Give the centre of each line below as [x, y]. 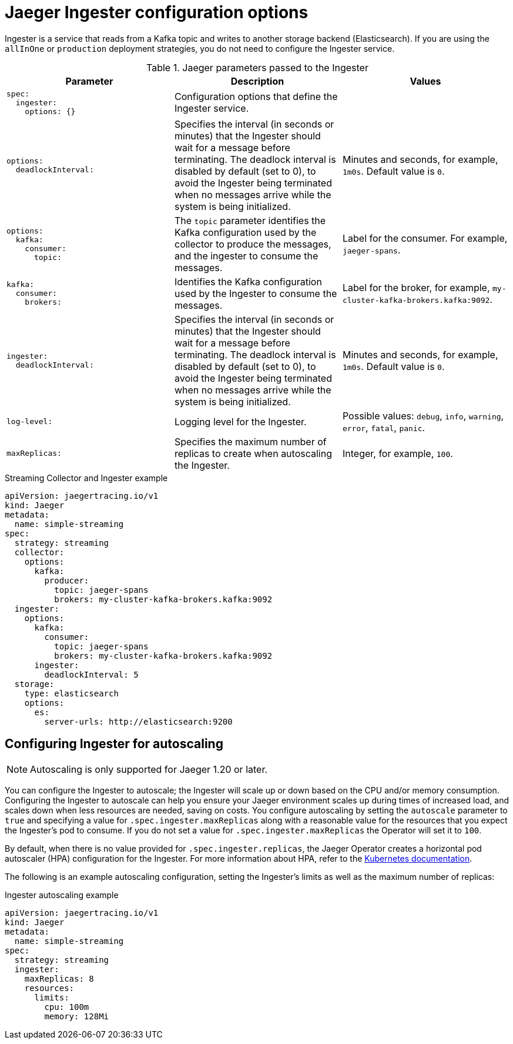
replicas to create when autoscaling [253, 453]
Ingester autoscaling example [62, 895]
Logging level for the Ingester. [240, 421]
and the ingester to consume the [246, 256]
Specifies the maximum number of [250, 441]
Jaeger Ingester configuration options [157, 12]
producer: [67, 580]
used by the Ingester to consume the [256, 293]
